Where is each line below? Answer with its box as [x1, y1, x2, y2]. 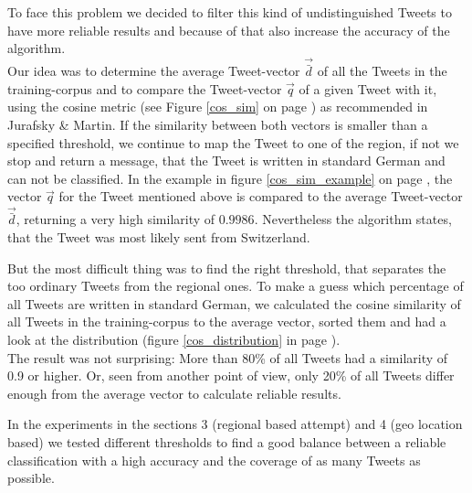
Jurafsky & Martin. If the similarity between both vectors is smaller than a [7, 115, 428, 134]
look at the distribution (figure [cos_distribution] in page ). [7, 329, 341, 348]
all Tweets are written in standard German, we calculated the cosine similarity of [7, 294, 461, 313]
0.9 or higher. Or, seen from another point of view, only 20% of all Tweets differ [7, 366, 455, 385]
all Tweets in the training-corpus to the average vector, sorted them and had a [7, 312, 446, 331]
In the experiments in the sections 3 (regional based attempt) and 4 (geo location [7, 414, 463, 434]
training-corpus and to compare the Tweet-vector [7, 79, 282, 98]
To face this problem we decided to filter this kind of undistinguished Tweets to [7, 3, 452, 21]
